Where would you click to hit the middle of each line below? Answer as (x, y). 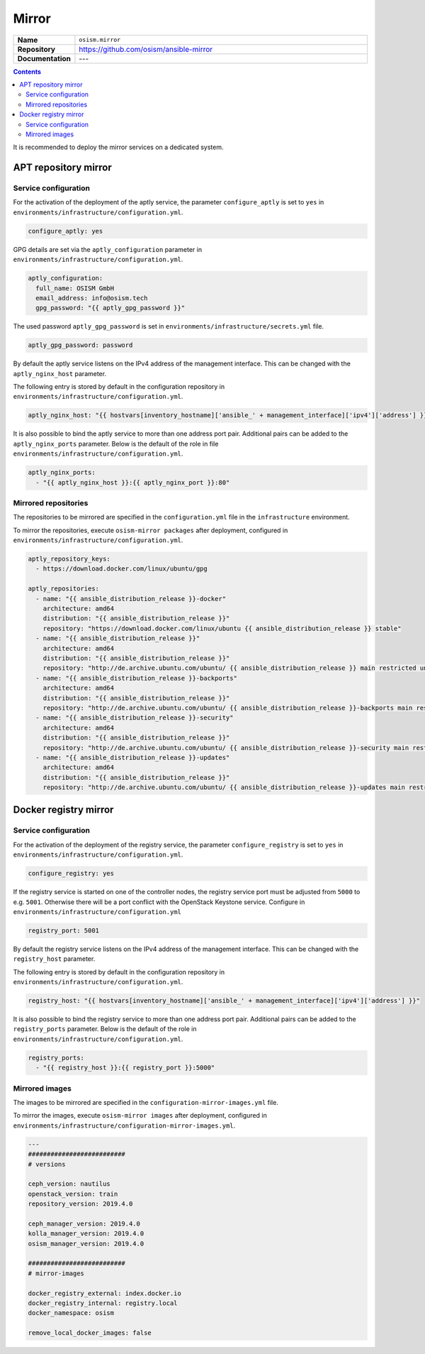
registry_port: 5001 (63, 930)
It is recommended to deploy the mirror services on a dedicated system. (118, 147)
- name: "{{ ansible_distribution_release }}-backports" (136, 678)
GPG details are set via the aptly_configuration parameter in (107, 249)
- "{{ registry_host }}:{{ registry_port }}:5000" (125, 1068)
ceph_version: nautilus (69, 1184)
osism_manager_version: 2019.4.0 (86, 1243)
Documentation (44, 58)
